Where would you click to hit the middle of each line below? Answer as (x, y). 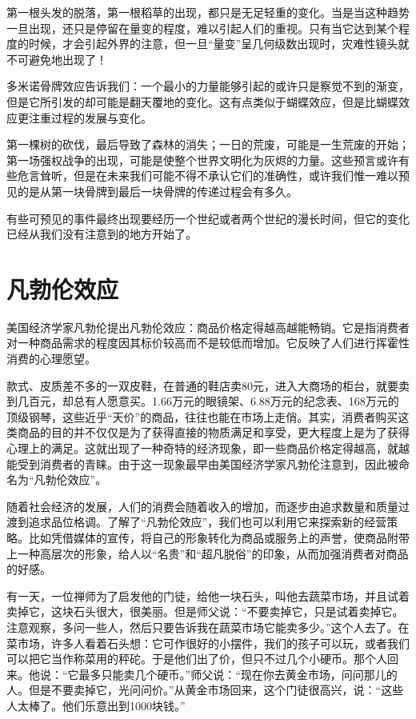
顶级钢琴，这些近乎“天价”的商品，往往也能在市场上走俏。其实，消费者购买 (202, 416)
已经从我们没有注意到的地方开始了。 (102, 234)
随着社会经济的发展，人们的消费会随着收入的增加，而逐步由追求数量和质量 (202, 506)
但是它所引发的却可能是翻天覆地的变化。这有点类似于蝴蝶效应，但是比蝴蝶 (202, 101)
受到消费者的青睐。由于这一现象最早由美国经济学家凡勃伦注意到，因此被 (208, 463)
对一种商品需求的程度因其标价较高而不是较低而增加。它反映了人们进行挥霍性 (208, 343)
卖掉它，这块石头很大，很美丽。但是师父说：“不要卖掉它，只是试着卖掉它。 (205, 611)
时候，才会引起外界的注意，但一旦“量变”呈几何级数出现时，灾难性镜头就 (219, 44)
